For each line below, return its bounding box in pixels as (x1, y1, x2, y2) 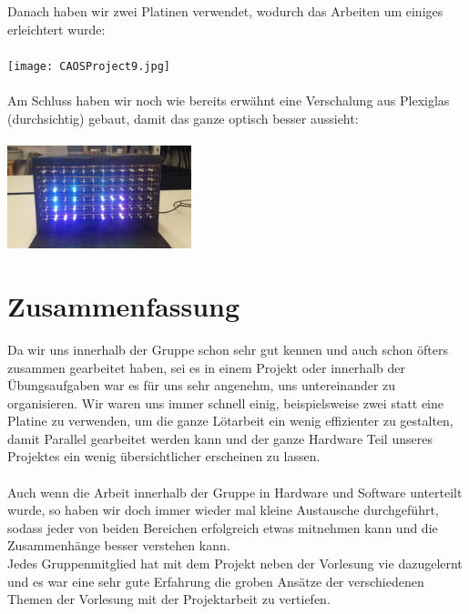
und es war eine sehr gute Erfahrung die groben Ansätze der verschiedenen (7, 571, 424, 590)
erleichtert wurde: (7, 19, 106, 38)
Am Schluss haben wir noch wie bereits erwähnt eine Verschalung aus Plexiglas (7, 91, 450, 110)
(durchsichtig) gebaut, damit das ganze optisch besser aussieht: (7, 108, 359, 127)
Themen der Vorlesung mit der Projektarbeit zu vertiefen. (7, 589, 331, 609)
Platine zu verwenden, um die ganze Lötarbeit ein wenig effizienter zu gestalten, (7, 411, 454, 430)
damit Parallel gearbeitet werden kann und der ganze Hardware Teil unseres (7, 428, 433, 448)
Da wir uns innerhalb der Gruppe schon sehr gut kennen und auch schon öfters (7, 339, 448, 358)
